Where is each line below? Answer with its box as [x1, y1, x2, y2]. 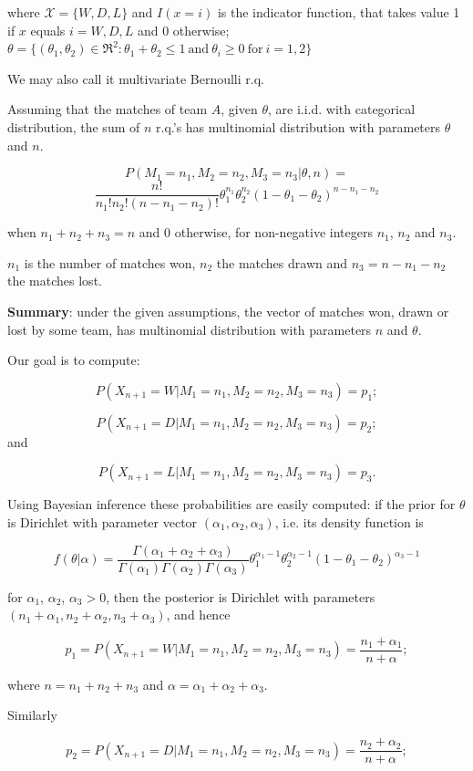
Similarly [7, 705, 57, 724]
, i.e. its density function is [274, 512, 424, 531]
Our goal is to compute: [7, 350, 140, 370]
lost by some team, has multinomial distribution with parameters [7, 319, 372, 339]
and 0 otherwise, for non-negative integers [139, 223, 373, 242]
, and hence [166, 605, 231, 624]
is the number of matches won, [24, 253, 196, 272]
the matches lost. [7, 271, 102, 290]
